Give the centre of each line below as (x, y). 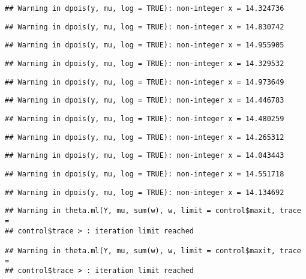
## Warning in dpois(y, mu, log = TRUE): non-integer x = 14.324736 (145, 8)
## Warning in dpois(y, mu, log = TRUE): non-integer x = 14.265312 (145, 137)
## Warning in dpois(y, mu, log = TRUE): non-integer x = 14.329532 (145, 63)
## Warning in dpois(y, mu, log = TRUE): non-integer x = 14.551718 (145, 174)
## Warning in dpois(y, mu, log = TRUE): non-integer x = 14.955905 (145, 45)
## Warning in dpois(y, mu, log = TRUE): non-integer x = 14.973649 (145, 82)
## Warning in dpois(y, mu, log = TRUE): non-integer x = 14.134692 (145, 192)
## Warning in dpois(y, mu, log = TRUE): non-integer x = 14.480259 (145, 118)
